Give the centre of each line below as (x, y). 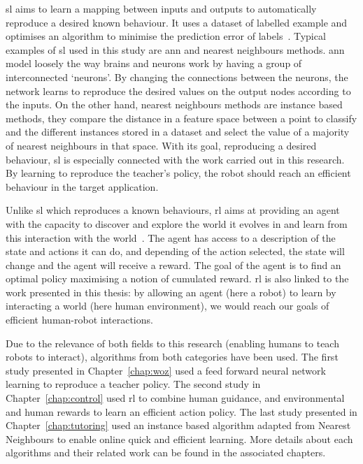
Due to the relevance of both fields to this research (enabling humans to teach (172, 343)
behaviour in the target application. (82, 186)
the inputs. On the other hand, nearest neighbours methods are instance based (174, 104)
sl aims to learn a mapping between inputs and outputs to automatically (161, 8)
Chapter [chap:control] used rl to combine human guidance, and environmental (175, 398)
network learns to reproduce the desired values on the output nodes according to (178, 90)
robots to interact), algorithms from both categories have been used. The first (172, 357)
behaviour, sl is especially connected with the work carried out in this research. (175, 159)
